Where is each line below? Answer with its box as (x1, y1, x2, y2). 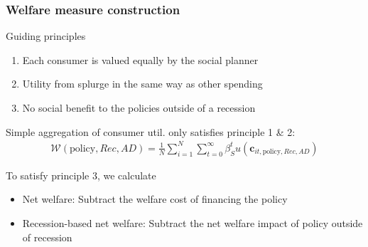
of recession (22, 229, 72, 244)
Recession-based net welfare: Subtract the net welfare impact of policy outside (22, 215, 363, 230)
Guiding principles (6, 28, 86, 43)
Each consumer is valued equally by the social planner (22, 52, 259, 67)
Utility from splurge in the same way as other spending (22, 76, 263, 91)
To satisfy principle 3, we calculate (6, 167, 156, 182)
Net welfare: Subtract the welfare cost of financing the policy (22, 191, 288, 206)
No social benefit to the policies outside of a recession (22, 100, 256, 115)
